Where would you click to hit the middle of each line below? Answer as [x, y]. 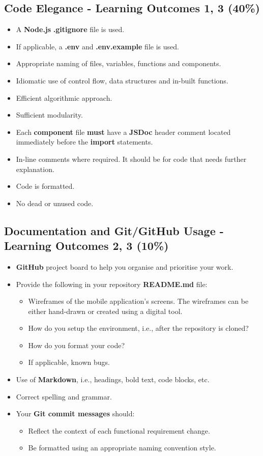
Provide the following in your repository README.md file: [112, 284]
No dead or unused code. [55, 203]
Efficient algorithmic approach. [64, 97]
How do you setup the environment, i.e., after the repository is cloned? [138, 328]
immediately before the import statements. [84, 142]
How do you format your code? [77, 345]
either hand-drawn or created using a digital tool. [105, 311]
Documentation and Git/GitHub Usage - [114, 230]
